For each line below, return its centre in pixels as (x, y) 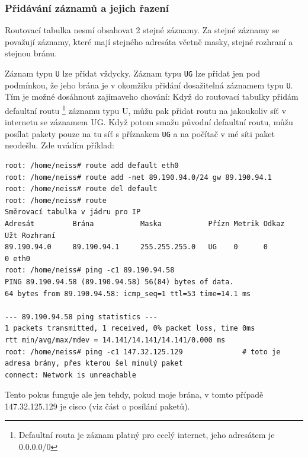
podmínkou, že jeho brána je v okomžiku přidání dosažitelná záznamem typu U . (149, 85)
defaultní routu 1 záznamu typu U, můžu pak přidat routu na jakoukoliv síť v (146, 109)
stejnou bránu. (31, 53)
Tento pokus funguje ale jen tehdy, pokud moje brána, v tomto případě (134, 394)
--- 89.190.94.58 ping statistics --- (81, 317)
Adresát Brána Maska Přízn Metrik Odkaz (145, 223)
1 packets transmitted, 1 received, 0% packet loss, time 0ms (130, 329)
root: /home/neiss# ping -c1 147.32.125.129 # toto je (143, 352)
